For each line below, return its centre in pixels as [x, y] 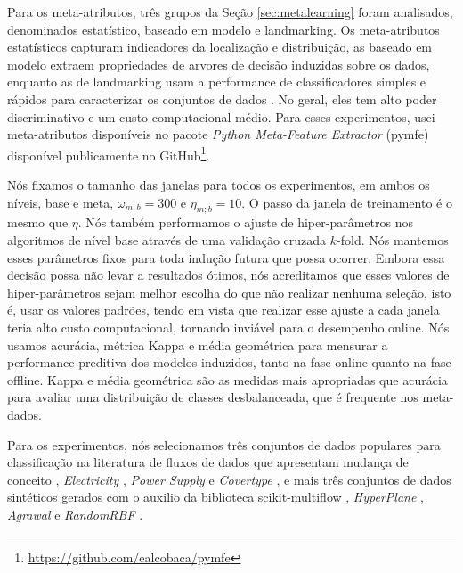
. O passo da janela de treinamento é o [347, 202]
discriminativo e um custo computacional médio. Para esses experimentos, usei [221, 116]
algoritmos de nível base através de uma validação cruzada [167, 239]
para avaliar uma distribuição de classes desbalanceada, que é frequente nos [213, 397]
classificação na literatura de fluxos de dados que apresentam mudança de [208, 462]
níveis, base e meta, [61, 202]
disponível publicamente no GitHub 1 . [109, 153]
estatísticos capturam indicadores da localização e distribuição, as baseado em [220, 47]
